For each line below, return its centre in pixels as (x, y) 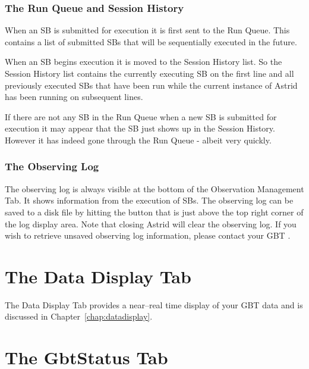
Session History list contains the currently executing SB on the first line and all (149, 73)
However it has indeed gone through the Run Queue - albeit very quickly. (138, 140)
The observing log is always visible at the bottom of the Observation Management (154, 188)
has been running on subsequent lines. (74, 97)
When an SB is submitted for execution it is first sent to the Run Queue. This (147, 30)
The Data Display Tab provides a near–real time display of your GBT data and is (154, 304)
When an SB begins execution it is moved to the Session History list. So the (144, 62)
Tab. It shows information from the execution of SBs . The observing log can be (149, 200)
